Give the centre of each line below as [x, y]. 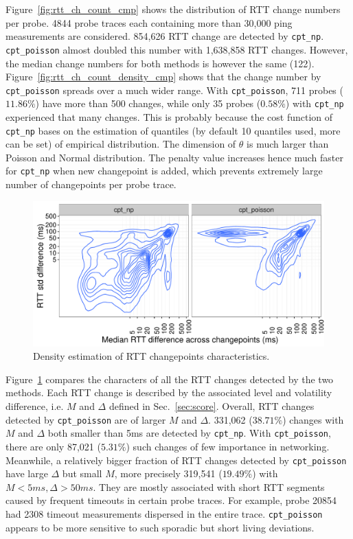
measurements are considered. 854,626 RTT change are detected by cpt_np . [165, 36]
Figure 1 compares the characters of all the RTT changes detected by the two [170, 379]
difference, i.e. [35, 406]
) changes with [313, 419]
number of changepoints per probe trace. [91, 184]
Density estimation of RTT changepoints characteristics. [151, 356]
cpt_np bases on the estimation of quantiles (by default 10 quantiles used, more [173, 130]
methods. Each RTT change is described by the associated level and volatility [169, 392]
